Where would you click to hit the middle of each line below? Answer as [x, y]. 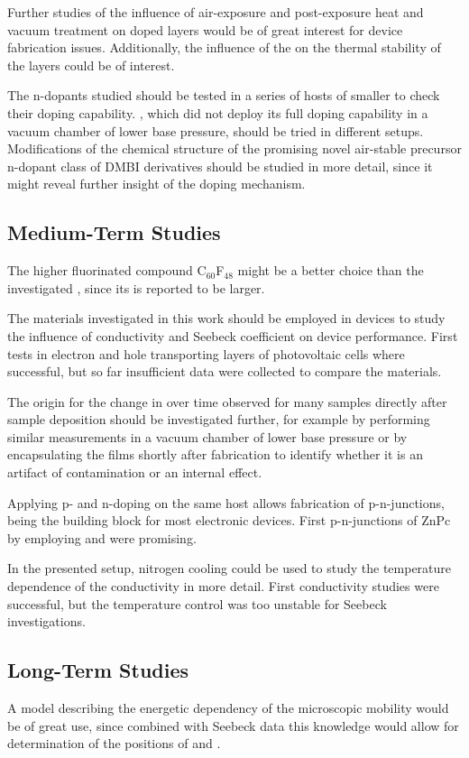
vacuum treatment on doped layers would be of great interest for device [205, 29]
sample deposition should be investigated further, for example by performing [219, 419]
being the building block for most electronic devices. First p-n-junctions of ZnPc [229, 520]
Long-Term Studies [98, 670]
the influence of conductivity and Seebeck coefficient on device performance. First [233, 335]
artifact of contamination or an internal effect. [135, 472]
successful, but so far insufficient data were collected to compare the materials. [225, 371]
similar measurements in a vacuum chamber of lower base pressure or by [207, 436]
